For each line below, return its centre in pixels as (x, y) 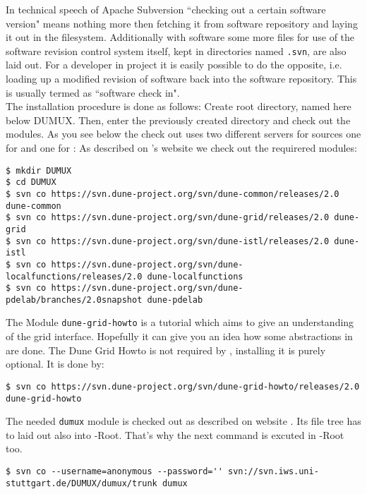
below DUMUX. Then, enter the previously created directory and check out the (178, 120)
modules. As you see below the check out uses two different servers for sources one (183, 134)
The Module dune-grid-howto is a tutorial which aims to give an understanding (180, 322)
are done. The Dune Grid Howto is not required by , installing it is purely (166, 350)
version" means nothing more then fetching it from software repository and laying (182, 23)
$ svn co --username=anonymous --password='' (114, 472)
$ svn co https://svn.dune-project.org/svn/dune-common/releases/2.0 (173, 194)
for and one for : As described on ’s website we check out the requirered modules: (181, 147)
